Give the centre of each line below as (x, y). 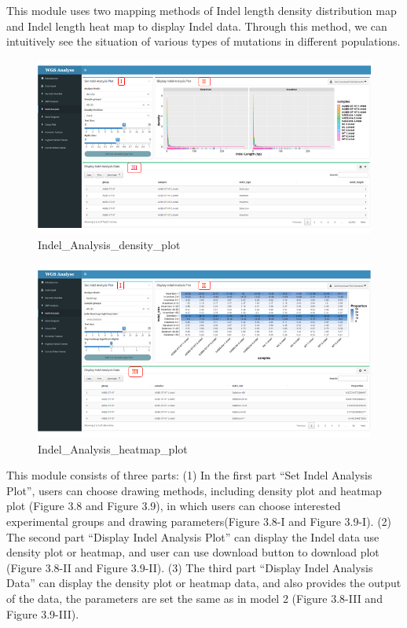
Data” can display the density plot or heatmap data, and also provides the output (204, 583)
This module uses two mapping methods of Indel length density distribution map (202, 10)
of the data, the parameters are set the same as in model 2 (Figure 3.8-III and (194, 598)
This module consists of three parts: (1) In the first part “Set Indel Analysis (189, 475)
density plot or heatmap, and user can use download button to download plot (193, 552)
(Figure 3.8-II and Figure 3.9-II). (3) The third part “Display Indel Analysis (190, 567)
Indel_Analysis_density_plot (109, 245)
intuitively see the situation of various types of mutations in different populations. (203, 41)
